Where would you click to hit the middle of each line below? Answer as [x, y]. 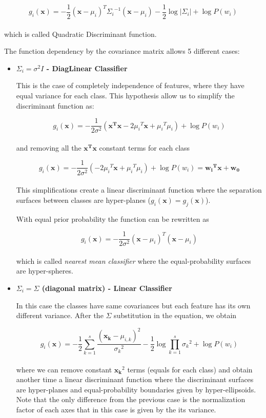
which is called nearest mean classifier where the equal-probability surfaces [134, 260]
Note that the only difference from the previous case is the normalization [131, 399]
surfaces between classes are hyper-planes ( [84, 200]
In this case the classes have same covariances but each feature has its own [133, 305]
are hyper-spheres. [45, 271]
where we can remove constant [64, 369]
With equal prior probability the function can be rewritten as [112, 218]
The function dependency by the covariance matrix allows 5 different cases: [122, 51]
